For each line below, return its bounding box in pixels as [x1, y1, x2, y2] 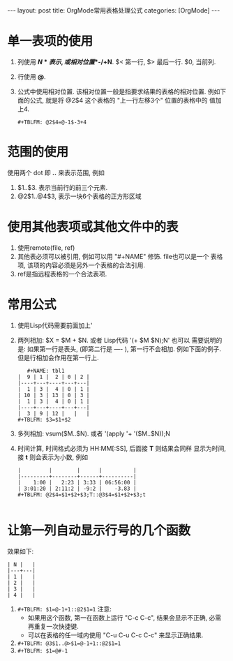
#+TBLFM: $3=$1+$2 [17, 416, 71, 423]
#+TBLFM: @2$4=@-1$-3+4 [17, 119, 87, 126]
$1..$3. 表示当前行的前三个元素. [17, 183, 108, 191]
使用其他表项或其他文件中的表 [7, 219, 179, 235]
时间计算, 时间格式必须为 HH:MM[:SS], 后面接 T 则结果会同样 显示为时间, [17, 444, 227, 452]
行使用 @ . [17, 72, 47, 81]
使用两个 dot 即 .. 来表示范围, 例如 [7, 168, 105, 177]
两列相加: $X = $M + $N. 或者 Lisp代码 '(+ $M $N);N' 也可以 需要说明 [17, 336, 216, 344]
